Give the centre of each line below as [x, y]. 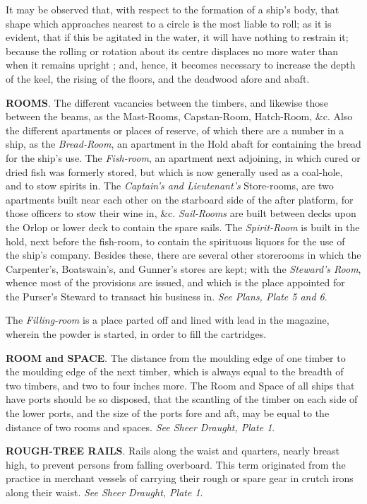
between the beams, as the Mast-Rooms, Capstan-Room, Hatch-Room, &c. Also [179, 116]
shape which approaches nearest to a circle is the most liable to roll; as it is [169, 23]
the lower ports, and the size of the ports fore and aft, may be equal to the [168, 413]
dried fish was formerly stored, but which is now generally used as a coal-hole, [174, 171]
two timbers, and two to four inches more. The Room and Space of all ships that [180, 385]
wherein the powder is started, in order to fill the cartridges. [136, 334]
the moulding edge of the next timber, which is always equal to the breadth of [175, 371]
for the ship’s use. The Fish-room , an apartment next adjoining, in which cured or [183, 157]
